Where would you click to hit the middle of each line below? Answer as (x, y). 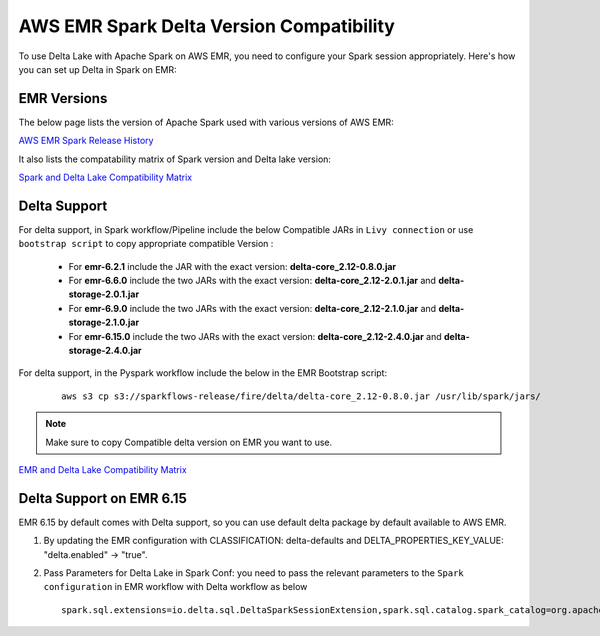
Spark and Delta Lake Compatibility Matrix (105, 177)
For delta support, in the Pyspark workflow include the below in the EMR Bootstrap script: (203, 373)
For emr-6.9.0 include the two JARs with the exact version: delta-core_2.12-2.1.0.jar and (252, 308)
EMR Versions (63, 98)
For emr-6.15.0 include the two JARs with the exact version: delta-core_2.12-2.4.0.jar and (255, 336)
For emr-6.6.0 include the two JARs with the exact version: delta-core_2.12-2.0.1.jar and (252, 281)
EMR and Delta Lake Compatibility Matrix (102, 469)
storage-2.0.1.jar (104, 294)
